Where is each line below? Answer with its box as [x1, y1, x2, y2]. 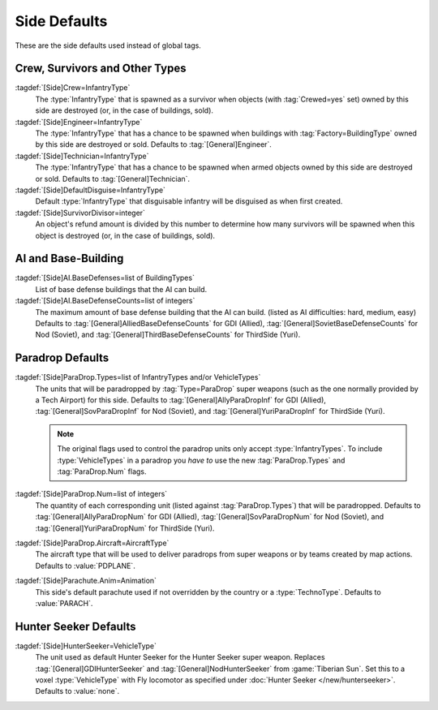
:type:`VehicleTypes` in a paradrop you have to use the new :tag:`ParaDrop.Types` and [57, 455, 346, 465]
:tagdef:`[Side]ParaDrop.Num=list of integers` [15, 489, 168, 499]
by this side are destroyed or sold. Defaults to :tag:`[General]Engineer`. [35, 140, 272, 149]
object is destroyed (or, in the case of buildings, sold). [35, 230, 215, 240]
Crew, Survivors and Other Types [15, 62, 187, 75]
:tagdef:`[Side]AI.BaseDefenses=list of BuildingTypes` [15, 273, 195, 283]
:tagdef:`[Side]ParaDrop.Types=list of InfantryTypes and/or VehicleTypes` [15, 372, 261, 382]
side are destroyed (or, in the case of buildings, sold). [35, 105, 214, 115]
